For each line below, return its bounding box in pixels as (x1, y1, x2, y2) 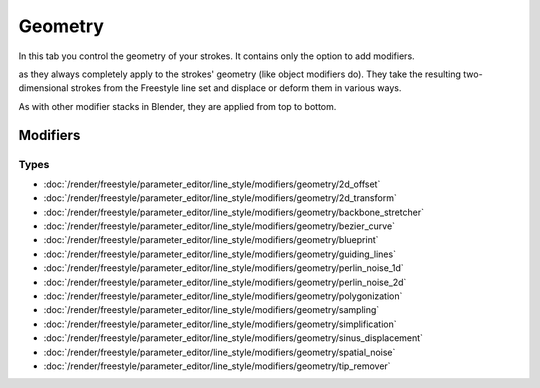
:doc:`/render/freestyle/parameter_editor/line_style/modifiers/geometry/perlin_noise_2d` (43, 276, 407, 288)
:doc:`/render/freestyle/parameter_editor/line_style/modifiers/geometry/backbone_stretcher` (43, 206, 425, 218)
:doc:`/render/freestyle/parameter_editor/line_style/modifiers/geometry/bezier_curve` (43, 220, 395, 232)
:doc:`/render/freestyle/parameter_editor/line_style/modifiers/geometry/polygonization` (43, 290, 403, 302)
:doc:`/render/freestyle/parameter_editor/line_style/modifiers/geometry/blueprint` (43, 234, 379, 246)
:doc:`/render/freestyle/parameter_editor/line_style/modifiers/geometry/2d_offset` (43, 178, 381, 190)
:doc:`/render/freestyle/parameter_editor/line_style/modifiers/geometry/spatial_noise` (43, 346, 396, 358)
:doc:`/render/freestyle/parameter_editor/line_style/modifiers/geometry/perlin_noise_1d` (43, 262, 404, 274)
